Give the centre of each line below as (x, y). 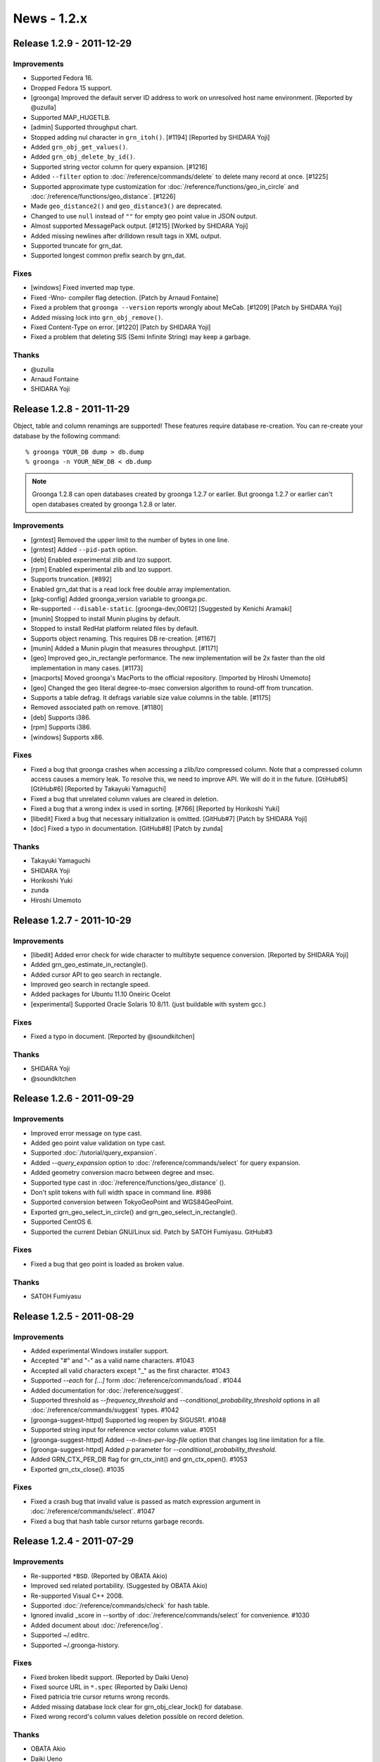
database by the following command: (67, 436)
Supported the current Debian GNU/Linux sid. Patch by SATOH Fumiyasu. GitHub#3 (152, 1232)
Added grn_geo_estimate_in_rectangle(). (89, 965)
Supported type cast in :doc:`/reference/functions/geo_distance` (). (128, 1182)
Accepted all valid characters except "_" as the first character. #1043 (130, 1370)
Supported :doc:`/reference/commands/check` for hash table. (120, 1605)
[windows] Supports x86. (67, 737)
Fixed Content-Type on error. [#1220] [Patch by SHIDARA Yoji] (121, 327)
